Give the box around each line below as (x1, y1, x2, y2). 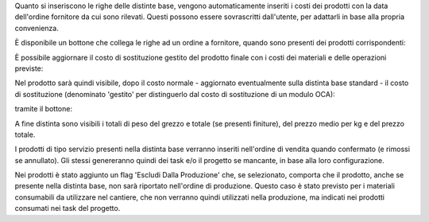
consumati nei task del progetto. (14, 204, 121, 213)
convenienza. (14, 23, 59, 33)
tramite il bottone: (14, 104, 73, 114)
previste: (14, 64, 44, 73)
